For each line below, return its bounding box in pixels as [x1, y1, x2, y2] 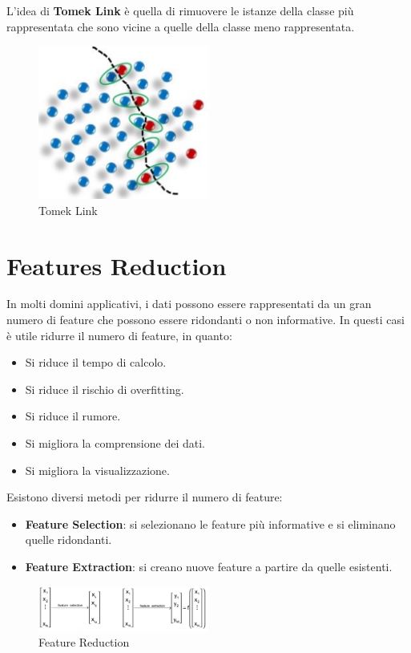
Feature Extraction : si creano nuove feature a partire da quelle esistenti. [25, 558, 393, 574]
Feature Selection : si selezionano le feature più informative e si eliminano [25, 515, 396, 532]
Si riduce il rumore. [25, 408, 121, 424]
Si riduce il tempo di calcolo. [25, 354, 167, 371]
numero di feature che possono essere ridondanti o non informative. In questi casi [6, 311, 405, 328]
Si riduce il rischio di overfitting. [25, 380, 184, 397]
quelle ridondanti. [25, 531, 112, 548]
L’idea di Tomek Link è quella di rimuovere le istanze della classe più [6, 2, 354, 18]
